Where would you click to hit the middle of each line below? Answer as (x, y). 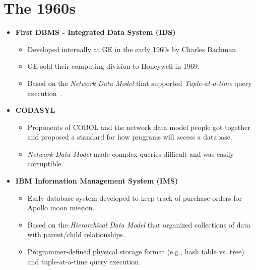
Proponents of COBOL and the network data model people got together (139, 127)
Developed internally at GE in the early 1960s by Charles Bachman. (133, 49)
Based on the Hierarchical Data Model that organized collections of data (139, 224)
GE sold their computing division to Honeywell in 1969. (113, 66)
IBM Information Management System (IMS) (97, 181)
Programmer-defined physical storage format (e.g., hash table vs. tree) (136, 252)
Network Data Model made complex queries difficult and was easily (131, 153)
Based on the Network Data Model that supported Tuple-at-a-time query (140, 83)
